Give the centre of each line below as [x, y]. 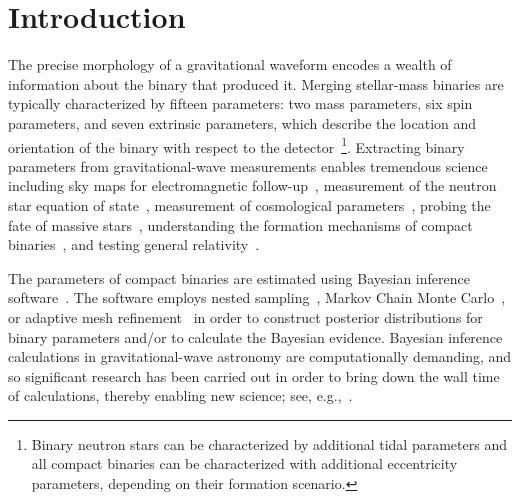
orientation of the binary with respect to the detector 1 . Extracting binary [236, 145]
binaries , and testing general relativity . [134, 244]
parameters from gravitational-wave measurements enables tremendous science [248, 165]
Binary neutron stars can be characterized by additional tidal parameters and [269, 443]
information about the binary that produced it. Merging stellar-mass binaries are [256, 83]
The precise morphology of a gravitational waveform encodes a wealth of [230, 64]
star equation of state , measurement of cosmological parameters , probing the [249, 204]
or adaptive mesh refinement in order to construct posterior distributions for [245, 316]
